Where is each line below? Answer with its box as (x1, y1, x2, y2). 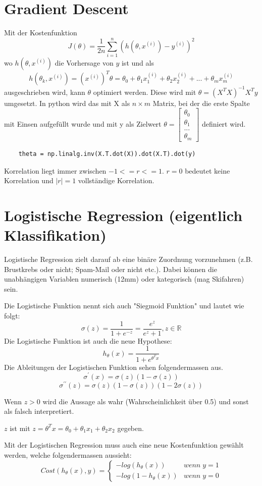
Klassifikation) (4, 225, 107, 245)
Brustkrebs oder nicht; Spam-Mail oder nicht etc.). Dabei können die (4, 263, 217, 274)
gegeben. (117, 422, 144, 433)
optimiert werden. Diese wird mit (93, 86, 196, 97)
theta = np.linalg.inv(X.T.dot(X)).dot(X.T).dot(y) (18, 150, 196, 157)
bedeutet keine (185, 165, 230, 176)
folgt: (4, 310, 20, 320)
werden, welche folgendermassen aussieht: (4, 449, 132, 460)
